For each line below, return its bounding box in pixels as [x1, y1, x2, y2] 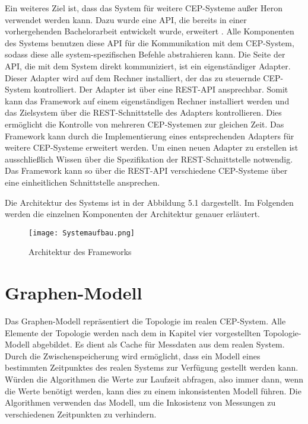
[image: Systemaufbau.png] [28, 228, 135, 237]
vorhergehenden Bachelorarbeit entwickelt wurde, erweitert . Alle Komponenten [5, 25, 294, 37]
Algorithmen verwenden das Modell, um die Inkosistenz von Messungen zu [5, 396, 276, 409]
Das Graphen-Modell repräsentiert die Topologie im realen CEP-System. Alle [5, 315, 286, 327]
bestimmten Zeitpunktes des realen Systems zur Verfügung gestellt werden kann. [5, 361, 299, 374]
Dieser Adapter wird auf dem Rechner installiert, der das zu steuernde [5, 71, 261, 84]
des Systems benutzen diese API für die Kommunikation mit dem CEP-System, [5, 36, 294, 49]
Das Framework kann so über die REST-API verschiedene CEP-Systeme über [5, 164, 288, 177]
